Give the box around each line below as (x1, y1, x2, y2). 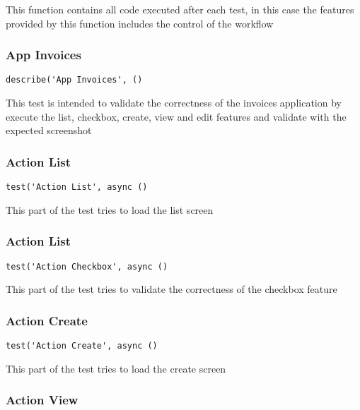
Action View (6, 391, 79, 409)
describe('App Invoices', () (6, 75, 143, 85)
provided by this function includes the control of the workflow (6, 16, 274, 30)
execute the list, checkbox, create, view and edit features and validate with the (6, 109, 347, 123)
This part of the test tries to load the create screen (6, 361, 226, 375)
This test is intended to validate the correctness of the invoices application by (6, 95, 342, 110)
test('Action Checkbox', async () (6, 261, 168, 272)
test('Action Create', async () (6, 341, 158, 351)
